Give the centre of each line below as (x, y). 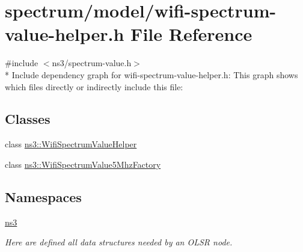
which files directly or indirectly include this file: (94, 86)
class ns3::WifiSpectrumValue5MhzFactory (83, 164)
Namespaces (43, 196)
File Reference (191, 34)
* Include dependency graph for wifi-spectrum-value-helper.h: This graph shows (151, 74)
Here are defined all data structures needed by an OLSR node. (119, 242)
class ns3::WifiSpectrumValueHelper (71, 144)
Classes (28, 119)
